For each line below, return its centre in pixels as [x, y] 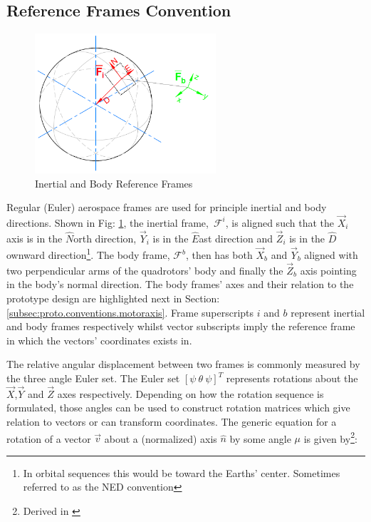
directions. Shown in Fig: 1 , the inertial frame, [108, 222]
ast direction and [236, 238]
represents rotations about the [292, 378]
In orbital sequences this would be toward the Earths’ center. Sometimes [182, 472]
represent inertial [328, 312]
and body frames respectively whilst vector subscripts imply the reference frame [181, 326]
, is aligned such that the [279, 222]
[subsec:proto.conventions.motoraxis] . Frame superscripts [130, 312]
